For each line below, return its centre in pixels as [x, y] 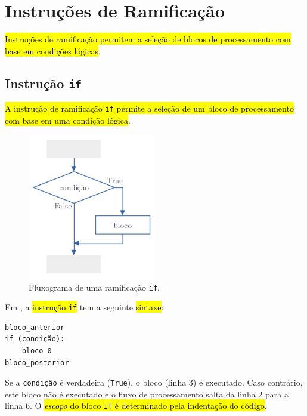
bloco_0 [37, 351]
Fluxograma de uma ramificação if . [94, 287]
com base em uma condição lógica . [68, 120]
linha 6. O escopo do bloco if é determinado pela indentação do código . [136, 406]
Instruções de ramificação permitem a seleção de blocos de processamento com [148, 39]
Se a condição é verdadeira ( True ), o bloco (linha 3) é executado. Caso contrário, [154, 382]
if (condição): [35, 339]
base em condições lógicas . [53, 50]
